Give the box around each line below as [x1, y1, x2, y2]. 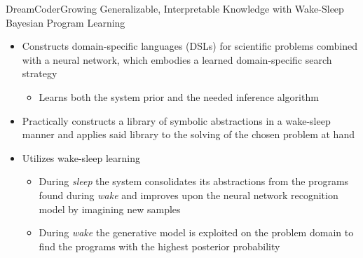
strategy [22, 66, 57, 81]
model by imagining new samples [39, 201, 181, 216]
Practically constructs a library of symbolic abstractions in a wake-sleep [22, 113, 331, 128]
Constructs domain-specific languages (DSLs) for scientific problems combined [22, 39, 357, 53]
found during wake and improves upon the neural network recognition [39, 187, 338, 202]
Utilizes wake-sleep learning [22, 150, 140, 165]
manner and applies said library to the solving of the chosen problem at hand [22, 127, 355, 142]
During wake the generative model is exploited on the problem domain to [39, 225, 354, 240]
